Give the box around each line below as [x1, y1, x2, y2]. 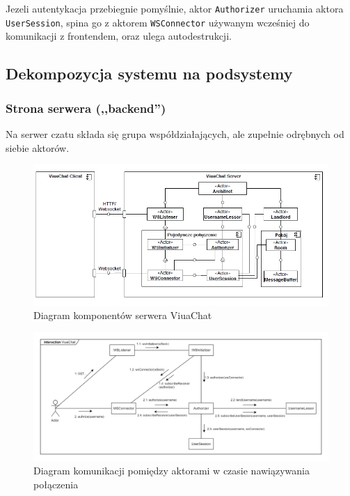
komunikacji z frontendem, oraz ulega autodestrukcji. [6, 29, 232, 43]
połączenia [33, 476, 79, 491]
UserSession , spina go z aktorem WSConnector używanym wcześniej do [6, 15, 310, 29]
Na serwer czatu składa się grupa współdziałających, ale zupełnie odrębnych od [6, 126, 344, 141]
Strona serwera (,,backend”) [6, 99, 166, 116]
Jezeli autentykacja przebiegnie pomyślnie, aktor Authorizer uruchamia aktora [6, 1, 344, 15]
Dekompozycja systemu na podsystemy [6, 63, 293, 84]
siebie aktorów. [6, 140, 70, 155]
